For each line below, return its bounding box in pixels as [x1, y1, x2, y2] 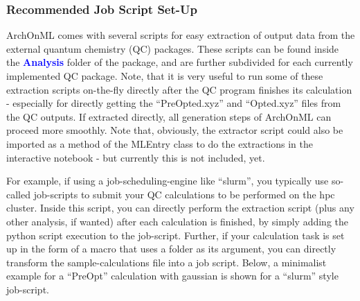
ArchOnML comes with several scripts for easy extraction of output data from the [6, 28, 355, 42]
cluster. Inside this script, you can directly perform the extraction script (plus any [6, 200, 354, 215]
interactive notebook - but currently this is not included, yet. [6, 150, 265, 164]
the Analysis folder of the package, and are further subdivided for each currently [6, 55, 353, 69]
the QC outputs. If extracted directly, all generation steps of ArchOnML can [6, 109, 332, 123]
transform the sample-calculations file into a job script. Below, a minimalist [6, 255, 327, 269]
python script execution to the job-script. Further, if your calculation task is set [6, 227, 345, 242]
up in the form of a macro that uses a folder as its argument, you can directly [6, 241, 336, 256]
